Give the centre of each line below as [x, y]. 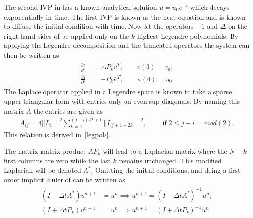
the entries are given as [68, 110]
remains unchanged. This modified [170, 160]
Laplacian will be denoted [42, 170]
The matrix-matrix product [45, 150]
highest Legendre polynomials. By [188, 35]
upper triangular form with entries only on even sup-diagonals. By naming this [122, 101]
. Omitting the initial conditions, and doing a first [166, 170]
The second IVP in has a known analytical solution [81, 7]
